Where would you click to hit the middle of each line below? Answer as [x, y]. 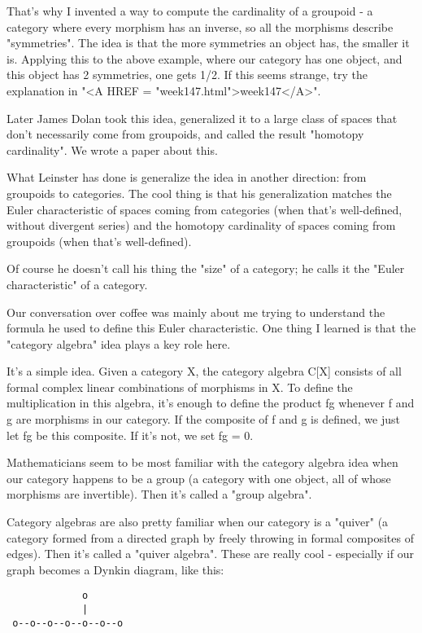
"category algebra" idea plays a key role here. [119, 343]
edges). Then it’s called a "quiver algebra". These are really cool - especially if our [210, 554]
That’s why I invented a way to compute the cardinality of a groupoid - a [190, 11]
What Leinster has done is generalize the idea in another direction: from [187, 177]
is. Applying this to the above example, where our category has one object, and [204, 58]
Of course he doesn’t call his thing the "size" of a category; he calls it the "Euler [206, 268]
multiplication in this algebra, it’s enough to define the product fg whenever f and [211, 403]
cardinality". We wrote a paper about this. [112, 149]
